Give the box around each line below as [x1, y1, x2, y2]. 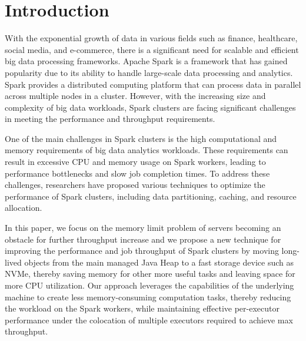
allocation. [5, 201, 42, 214]
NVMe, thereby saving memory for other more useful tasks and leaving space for [5, 267, 295, 280]
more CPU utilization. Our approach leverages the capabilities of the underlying [5, 279, 294, 291]
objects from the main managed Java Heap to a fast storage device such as [24, 256, 294, 268]
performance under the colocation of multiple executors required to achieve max [5, 313, 293, 326]
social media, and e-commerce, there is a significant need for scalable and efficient [5, 43, 299, 55]
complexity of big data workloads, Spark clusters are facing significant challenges [5, 101, 296, 113]
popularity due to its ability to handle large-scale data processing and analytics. [5, 66, 293, 78]
